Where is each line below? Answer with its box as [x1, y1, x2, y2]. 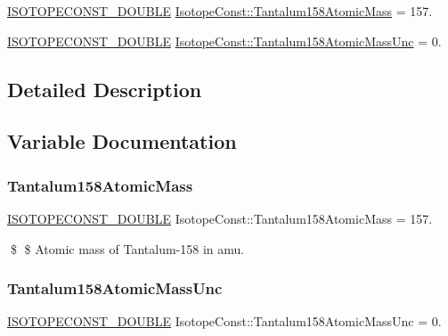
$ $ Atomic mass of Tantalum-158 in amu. [10, 239, 245, 258]
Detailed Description [7, 75, 202, 102]
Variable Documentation [7, 127, 237, 155]
